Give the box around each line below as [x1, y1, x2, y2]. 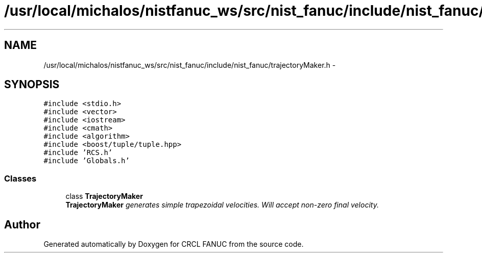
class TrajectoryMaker [65, 192, 143, 201]
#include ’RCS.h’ [43, 148, 113, 157]
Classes [4, 173, 37, 184]
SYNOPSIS [4, 78, 60, 91]
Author [4, 218, 40, 231]
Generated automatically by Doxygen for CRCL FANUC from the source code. [43, 240, 304, 249]
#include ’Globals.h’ [43, 157, 130, 165]
